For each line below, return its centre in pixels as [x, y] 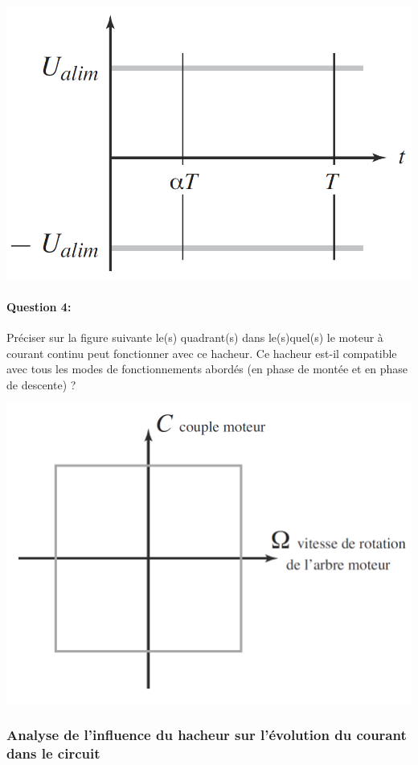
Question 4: [39, 306]
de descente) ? [41, 384]
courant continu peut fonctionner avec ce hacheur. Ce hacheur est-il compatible [202, 353]
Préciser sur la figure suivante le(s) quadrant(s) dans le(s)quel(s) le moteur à [195, 337]
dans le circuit [53, 753]
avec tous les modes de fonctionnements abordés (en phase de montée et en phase [207, 369]
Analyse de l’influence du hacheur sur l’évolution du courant [207, 735]
